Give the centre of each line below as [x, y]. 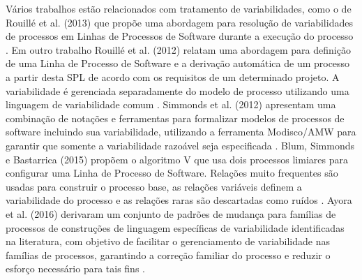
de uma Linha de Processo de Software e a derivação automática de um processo [178, 63]
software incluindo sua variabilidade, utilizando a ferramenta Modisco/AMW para [181, 132]
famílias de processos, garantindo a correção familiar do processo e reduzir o [168, 255]
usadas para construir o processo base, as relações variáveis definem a [154, 186]
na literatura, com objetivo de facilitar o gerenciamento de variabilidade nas [168, 241]
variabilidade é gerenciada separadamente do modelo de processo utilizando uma [178, 90]
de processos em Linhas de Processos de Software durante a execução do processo [180, 36]
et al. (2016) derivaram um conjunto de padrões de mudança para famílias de [171, 213]
